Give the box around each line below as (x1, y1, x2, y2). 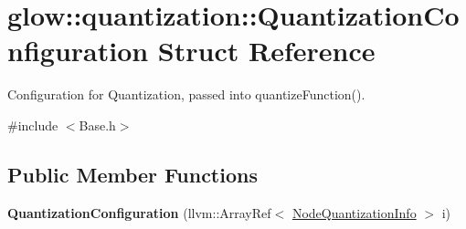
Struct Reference (157, 32, 376, 69)
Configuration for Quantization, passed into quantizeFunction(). (7, 85, 365, 104)
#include (7, 115, 58, 134)
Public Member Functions (7, 160, 258, 188)
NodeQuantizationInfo (291, 203, 417, 222)
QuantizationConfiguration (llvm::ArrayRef (7, 203, 271, 222)
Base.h (79, 115, 116, 134)
